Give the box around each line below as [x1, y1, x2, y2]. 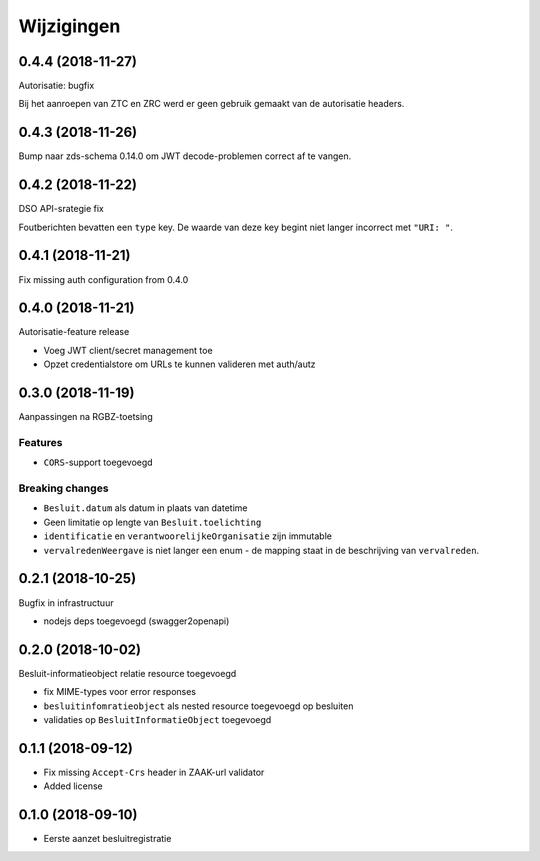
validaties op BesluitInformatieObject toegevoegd [43, 713, 272, 725]
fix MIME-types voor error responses [43, 686, 197, 698]
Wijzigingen [18, 15, 121, 37]
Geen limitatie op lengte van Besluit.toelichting [43, 516, 262, 528]
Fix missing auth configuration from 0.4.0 [18, 273, 189, 285]
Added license [43, 780, 104, 792]
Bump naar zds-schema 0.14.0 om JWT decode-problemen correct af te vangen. [18, 150, 352, 162]
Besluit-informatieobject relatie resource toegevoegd [18, 667, 237, 679]
